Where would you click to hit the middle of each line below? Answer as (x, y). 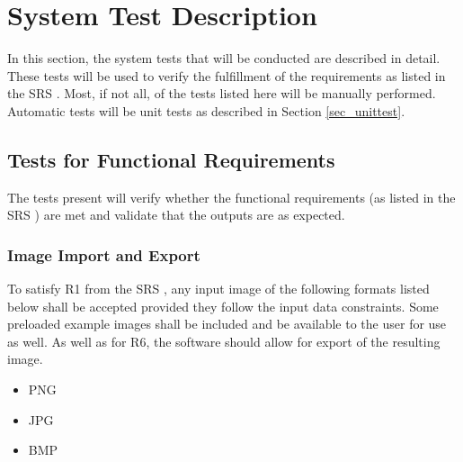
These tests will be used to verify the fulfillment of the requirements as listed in (227, 75)
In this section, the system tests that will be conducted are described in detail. (224, 58)
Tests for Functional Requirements (171, 159)
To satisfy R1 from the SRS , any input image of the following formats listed (218, 289)
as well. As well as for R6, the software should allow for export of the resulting (224, 341)
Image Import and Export (104, 254)
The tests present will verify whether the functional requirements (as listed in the (231, 197)
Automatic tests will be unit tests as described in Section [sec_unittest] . (206, 110)
